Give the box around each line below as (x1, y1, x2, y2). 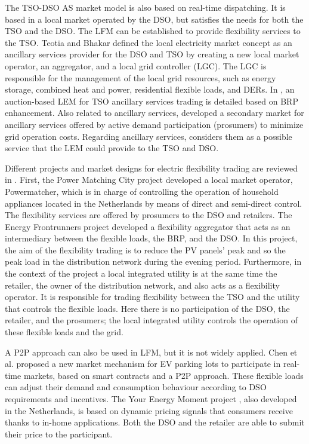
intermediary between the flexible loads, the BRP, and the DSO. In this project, (5, 232, 298, 244)
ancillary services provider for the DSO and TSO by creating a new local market (5, 48, 299, 60)
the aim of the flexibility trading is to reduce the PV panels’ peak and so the (5, 243, 286, 256)
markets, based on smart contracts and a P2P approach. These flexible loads (23, 369, 304, 381)
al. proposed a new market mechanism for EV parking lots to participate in (5, 357, 281, 370)
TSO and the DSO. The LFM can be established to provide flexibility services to (5, 25, 301, 37)
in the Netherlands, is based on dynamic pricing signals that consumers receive (5, 404, 293, 417)
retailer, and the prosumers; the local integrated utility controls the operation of (5, 314, 298, 326)
